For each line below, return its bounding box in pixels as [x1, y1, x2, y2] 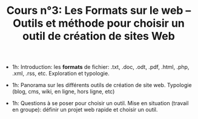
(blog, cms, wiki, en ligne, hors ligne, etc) [12, 88, 115, 95]
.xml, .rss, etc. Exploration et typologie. [12, 70, 110, 77]
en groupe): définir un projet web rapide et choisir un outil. [12, 106, 158, 114]
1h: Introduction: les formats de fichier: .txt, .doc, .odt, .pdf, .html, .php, [12, 63, 190, 71]
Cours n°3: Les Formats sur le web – [6, 4, 191, 18]
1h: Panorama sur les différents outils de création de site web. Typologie [12, 82, 192, 89]
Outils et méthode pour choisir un [13, 16, 185, 30]
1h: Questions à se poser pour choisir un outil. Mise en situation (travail [12, 100, 189, 107]
